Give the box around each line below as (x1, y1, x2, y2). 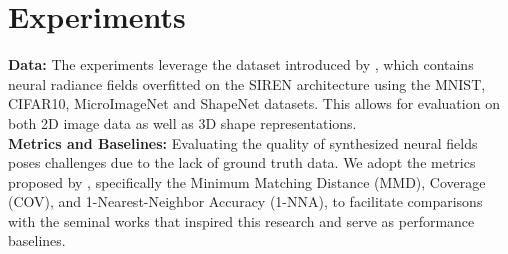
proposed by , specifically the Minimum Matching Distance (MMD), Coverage (8, 171, 486, 192)
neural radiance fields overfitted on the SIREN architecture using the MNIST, (8, 73, 486, 94)
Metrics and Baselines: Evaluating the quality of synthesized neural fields (8, 132, 478, 153)
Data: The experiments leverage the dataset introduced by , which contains (8, 54, 474, 75)
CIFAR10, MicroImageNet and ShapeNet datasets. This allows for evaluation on (8, 93, 500, 114)
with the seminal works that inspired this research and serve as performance (8, 210, 475, 231)
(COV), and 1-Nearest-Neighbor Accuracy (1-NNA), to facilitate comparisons (8, 191, 483, 212)
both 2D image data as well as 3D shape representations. (8, 112, 357, 133)
